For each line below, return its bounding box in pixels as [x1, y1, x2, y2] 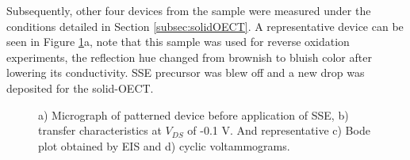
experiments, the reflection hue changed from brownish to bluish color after [6, 48, 372, 65]
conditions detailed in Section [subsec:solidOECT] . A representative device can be [6, 17, 404, 34]
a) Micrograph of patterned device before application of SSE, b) [38, 106, 349, 123]
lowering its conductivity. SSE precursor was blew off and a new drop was [6, 64, 365, 81]
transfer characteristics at [38, 122, 162, 139]
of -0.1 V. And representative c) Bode [187, 122, 370, 139]
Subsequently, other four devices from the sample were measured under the [6, 2, 371, 18]
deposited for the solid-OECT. [6, 79, 154, 96]
